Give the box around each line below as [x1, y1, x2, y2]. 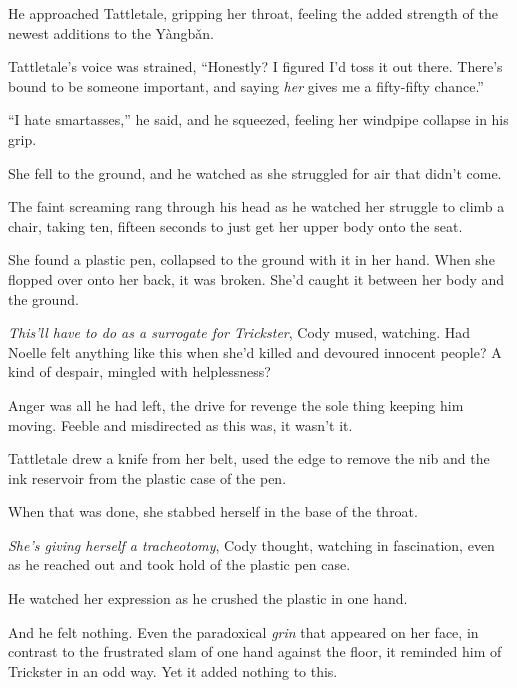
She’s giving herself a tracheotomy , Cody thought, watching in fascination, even [8, 534, 495, 555]
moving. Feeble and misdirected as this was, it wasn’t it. [8, 414, 353, 435]
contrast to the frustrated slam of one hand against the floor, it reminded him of [8, 641, 502, 662]
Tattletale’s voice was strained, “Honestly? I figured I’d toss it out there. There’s [8, 56, 503, 77]
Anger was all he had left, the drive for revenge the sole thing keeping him [8, 394, 464, 415]
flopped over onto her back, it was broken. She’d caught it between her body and [8, 268, 505, 289]
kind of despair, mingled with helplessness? [8, 361, 271, 382]
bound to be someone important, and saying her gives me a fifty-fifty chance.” [8, 75, 484, 96]
